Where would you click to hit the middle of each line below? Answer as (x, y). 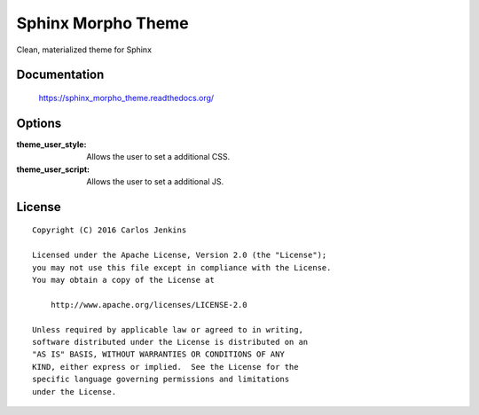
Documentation (60, 75)
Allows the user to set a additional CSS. (158, 157)
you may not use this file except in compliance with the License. (182, 267)
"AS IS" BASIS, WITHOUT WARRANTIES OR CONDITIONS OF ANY (159, 354)
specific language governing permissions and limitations (161, 380)
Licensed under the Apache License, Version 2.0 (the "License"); (180, 255)
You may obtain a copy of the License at (123, 280)
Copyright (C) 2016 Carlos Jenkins (110, 230)
